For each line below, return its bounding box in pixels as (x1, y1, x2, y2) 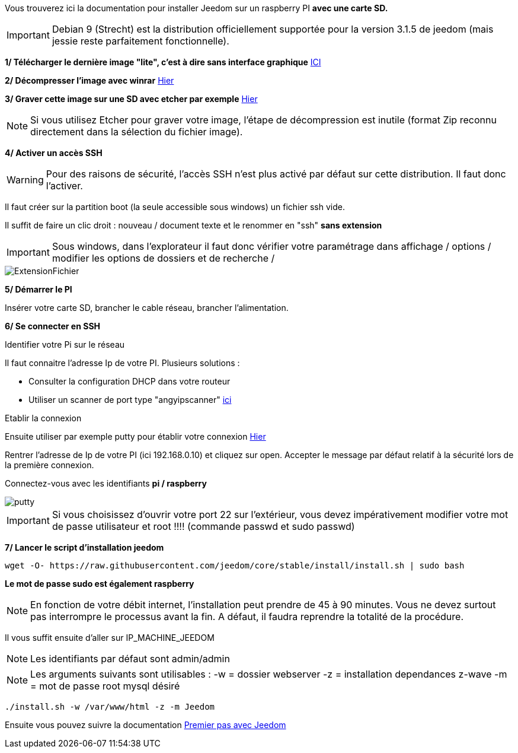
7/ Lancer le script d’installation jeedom (5, 542, 164, 552)
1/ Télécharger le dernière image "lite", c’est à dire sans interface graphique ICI (5, 57, 321, 67)
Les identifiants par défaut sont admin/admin (30, 653, 230, 665)
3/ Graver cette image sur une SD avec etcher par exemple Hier (5, 94, 258, 104)
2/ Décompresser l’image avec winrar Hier (5, 75, 174, 85)
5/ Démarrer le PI (5, 284, 72, 294)
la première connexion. (5, 460, 94, 470)
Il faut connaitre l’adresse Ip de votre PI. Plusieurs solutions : (5, 358, 240, 368)
